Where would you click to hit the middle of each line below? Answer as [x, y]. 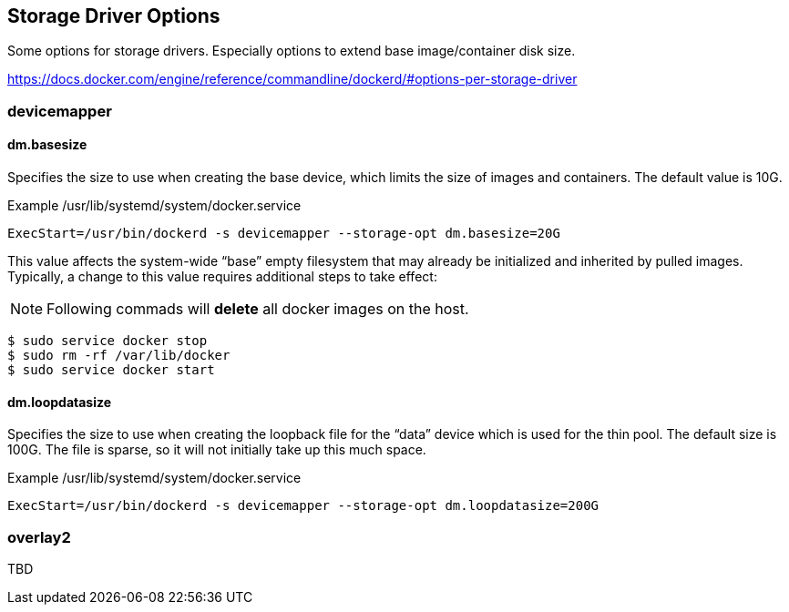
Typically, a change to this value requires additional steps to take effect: [222, 277]
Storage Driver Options [114, 16]
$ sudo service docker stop [108, 341]
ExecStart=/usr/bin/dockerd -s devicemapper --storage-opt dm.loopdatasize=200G [303, 506]
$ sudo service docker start [111, 370]
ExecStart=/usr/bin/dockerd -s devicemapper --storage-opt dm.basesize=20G [284, 234]
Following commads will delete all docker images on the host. [258, 309]
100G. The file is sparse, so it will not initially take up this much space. [217, 450]
